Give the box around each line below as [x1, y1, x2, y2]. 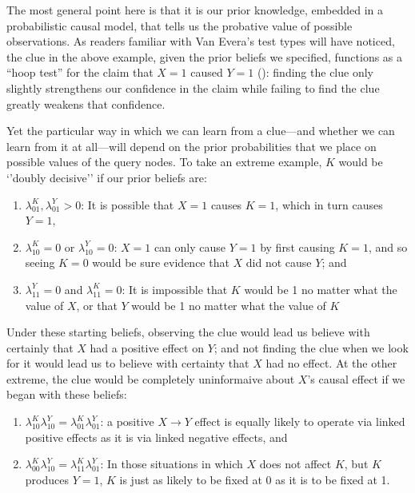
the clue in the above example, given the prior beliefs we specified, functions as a [6, 48, 403, 65]
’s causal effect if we [307, 370, 405, 387]
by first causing [260, 238, 335, 255]
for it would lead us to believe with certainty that [6, 355, 249, 372]
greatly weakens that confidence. [6, 95, 166, 112]
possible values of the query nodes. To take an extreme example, [6, 153, 322, 170]
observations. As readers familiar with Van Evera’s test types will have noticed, [6, 33, 395, 50]
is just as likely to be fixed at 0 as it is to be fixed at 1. [119, 471, 390, 487]
